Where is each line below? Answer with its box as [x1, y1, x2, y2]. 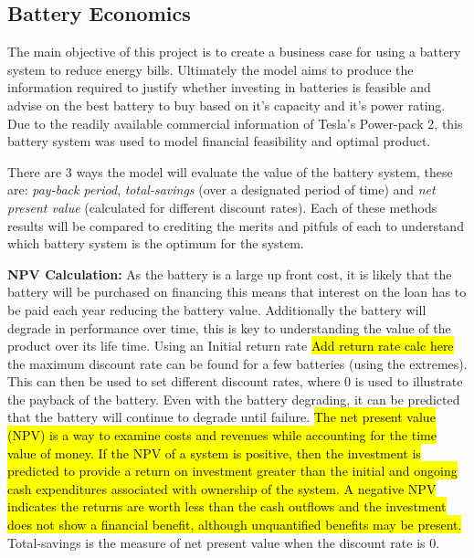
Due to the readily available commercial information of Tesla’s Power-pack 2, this [7, 113, 463, 132]
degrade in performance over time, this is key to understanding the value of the [7, 318, 451, 337]
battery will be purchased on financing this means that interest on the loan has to [7, 282, 467, 301]
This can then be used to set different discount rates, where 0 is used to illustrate [7, 372, 463, 391]
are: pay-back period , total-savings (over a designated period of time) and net [7, 180, 436, 199]
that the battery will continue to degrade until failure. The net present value [7, 407, 436, 426]
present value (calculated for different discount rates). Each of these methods [7, 197, 437, 216]
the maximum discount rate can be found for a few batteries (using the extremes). [7, 353, 468, 373]
